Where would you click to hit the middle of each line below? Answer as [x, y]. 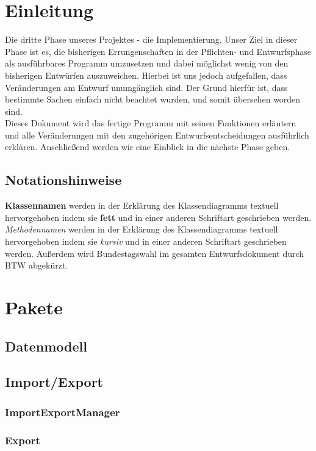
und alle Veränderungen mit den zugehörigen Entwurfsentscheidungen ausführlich [157, 135]
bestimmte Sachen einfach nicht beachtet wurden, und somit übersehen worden [153, 99]
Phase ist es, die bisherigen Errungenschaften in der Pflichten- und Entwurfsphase [158, 51]
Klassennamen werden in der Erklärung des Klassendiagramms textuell [142, 205]
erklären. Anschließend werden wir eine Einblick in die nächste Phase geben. [148, 147]
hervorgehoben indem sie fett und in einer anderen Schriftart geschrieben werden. [158, 217]
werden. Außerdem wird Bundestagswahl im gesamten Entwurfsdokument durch [155, 253]
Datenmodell [46, 346]
